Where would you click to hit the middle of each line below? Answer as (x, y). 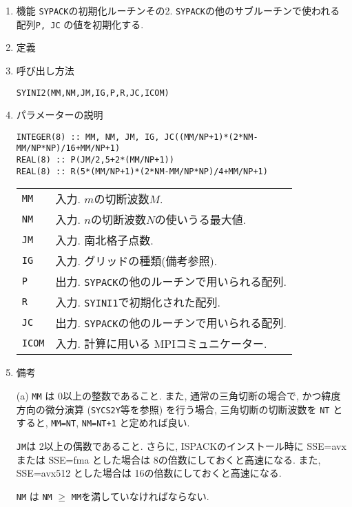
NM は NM (34, 496)
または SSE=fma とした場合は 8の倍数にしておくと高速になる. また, (168, 459)
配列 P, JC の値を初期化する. (80, 24)
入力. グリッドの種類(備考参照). (136, 261)
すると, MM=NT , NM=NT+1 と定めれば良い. (103, 423)
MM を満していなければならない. (140, 496)
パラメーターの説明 (60, 115)
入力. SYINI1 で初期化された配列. (138, 302)
